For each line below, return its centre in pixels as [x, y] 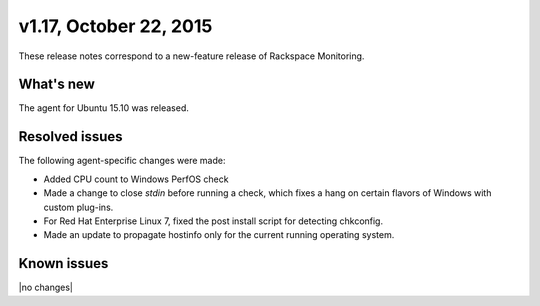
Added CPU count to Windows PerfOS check [136, 179]
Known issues [63, 263]
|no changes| [46, 287]
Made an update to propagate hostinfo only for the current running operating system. [219, 235]
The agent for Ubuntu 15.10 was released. [103, 108]
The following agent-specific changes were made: [122, 161]
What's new [56, 84]
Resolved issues [71, 136]
